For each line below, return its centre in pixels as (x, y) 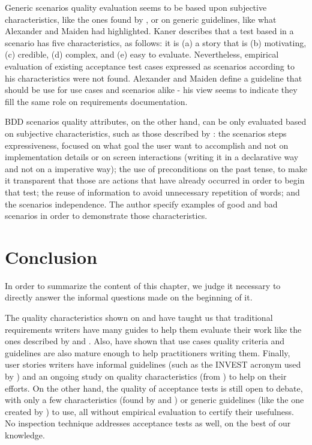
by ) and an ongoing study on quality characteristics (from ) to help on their (146, 376)
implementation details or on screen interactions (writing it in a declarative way (152, 157)
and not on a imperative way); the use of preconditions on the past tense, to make (156, 168)
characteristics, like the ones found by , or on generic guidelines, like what (141, 19)
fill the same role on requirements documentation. (96, 101)
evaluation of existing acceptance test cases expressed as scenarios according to (150, 66)
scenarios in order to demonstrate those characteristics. (106, 216)
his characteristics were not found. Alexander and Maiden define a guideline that (154, 78)
